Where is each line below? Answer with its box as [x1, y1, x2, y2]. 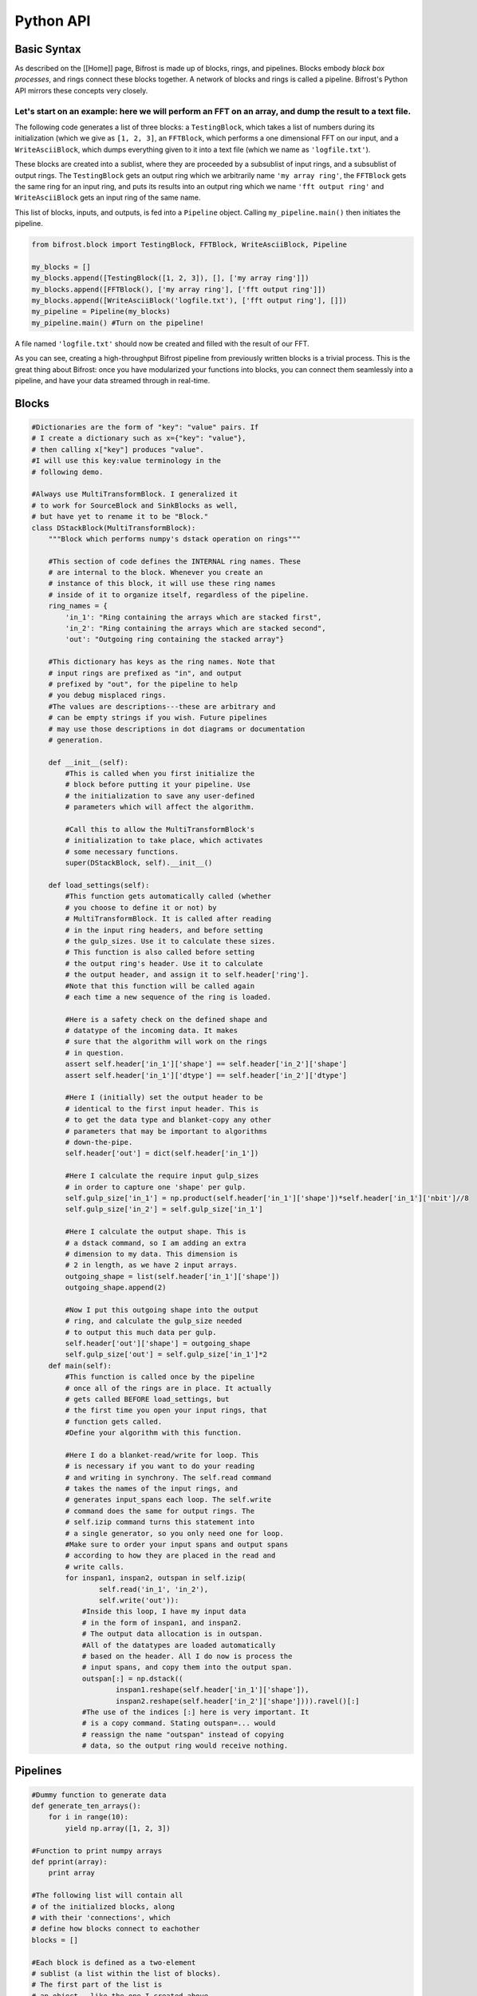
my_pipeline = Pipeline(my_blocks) [31, 307, 171, 316]
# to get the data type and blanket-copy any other [65, 1115, 272, 1125]
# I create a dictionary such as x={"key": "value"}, [31, 434, 246, 443]
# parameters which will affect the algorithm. [65, 802, 255, 812]
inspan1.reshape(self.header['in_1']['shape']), [116, 1685, 309, 1694]
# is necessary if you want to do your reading [65, 1462, 255, 1471]
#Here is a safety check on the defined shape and [65, 1015, 267, 1024]
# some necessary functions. [65, 847, 179, 856]
